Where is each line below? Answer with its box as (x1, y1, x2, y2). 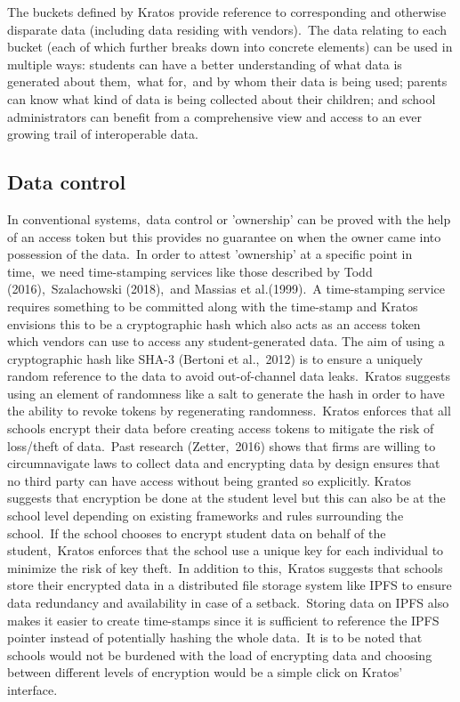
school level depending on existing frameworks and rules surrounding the (7, 506, 404, 525)
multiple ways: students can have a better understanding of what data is (7, 54, 402, 73)
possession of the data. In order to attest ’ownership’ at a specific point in (7, 245, 413, 263)
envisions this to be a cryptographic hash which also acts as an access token (7, 314, 421, 333)
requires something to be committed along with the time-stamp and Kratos (7, 296, 418, 315)
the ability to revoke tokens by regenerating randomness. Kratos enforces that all (7, 401, 451, 420)
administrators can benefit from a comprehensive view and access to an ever (7, 107, 423, 125)
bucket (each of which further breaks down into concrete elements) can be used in (7, 37, 453, 56)
